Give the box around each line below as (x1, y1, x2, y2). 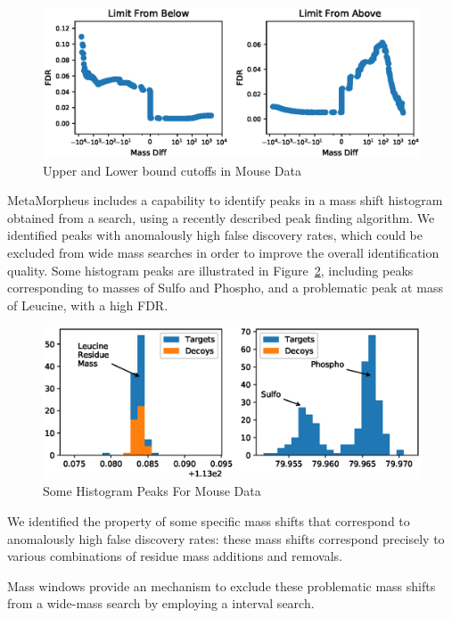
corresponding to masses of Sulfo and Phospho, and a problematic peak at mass (7, 278, 443, 297)
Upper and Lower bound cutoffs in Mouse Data (43, 161, 301, 179)
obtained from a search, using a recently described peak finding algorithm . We (7, 208, 435, 227)
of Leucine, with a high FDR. (7, 295, 168, 314)
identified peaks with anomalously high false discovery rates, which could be (7, 226, 423, 244)
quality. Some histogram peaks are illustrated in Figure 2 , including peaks (7, 260, 414, 279)
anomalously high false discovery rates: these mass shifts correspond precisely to (7, 529, 445, 548)
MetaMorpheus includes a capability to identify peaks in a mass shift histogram (7, 191, 443, 210)
